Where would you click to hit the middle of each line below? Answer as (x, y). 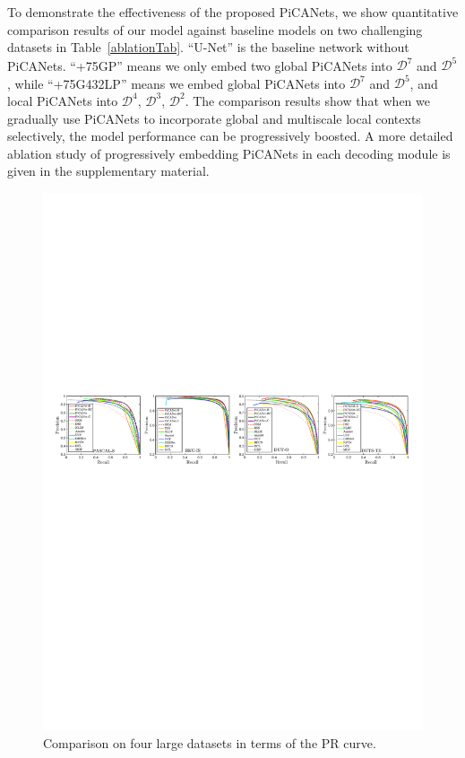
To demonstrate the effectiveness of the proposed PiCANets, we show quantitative (233, 12)
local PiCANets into (63, 100)
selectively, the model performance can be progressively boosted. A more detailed (230, 136)
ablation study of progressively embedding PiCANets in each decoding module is (229, 153)
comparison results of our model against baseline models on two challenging (215, 29)
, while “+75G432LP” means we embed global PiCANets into (177, 83)
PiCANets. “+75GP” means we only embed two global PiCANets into (200, 65)
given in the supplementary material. (108, 171)
